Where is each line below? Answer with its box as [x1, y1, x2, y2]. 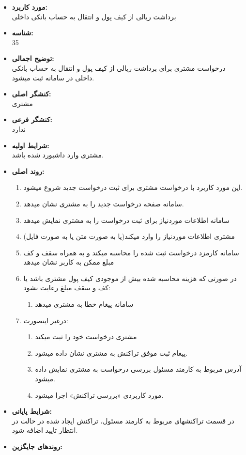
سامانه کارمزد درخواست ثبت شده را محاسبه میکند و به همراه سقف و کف [23, 247, 239, 257]
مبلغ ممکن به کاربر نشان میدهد [23, 257, 114, 267]
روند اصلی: [12, 166, 45, 176]
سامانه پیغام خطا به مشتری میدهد [35, 299, 134, 309]
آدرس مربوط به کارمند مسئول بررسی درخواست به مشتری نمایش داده [35, 364, 242, 374]
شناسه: [12, 28, 33, 38]
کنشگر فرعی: [12, 114, 52, 125]
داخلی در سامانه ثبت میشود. [12, 72, 94, 82]
